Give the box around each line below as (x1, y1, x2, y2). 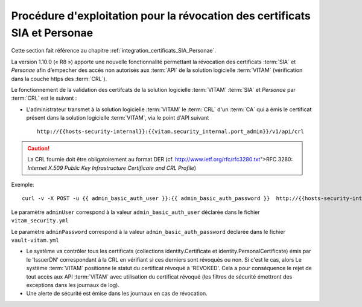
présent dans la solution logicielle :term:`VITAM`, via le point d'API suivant (26, 114, 209, 121)
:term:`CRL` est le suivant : (11, 94, 77, 102)
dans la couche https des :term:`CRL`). (11, 75, 107, 82)
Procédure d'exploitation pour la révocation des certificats (11, 9, 311, 22)
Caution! (27, 144, 50, 152)
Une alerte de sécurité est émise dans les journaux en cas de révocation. (26, 290, 208, 297)
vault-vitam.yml (11, 236, 60, 244)
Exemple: (11, 181, 34, 189)
